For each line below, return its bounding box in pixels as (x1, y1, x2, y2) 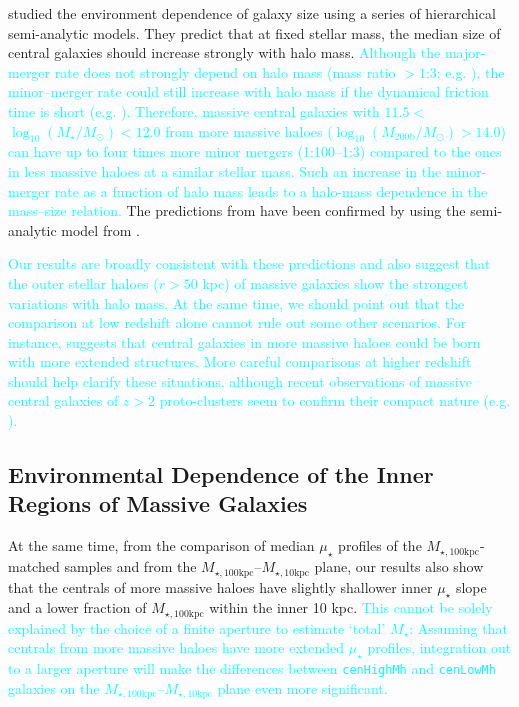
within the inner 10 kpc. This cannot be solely (209, 597, 493, 618)
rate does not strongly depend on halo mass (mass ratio (54, 61, 396, 82)
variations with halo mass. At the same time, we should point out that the (8, 292, 465, 313)
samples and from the (64, 556, 197, 577)
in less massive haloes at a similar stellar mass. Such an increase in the (8, 160, 442, 181)
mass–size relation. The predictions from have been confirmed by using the (8, 200, 466, 221)
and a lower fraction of (8, 597, 147, 618)
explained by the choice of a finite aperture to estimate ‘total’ (8, 617, 386, 638)
